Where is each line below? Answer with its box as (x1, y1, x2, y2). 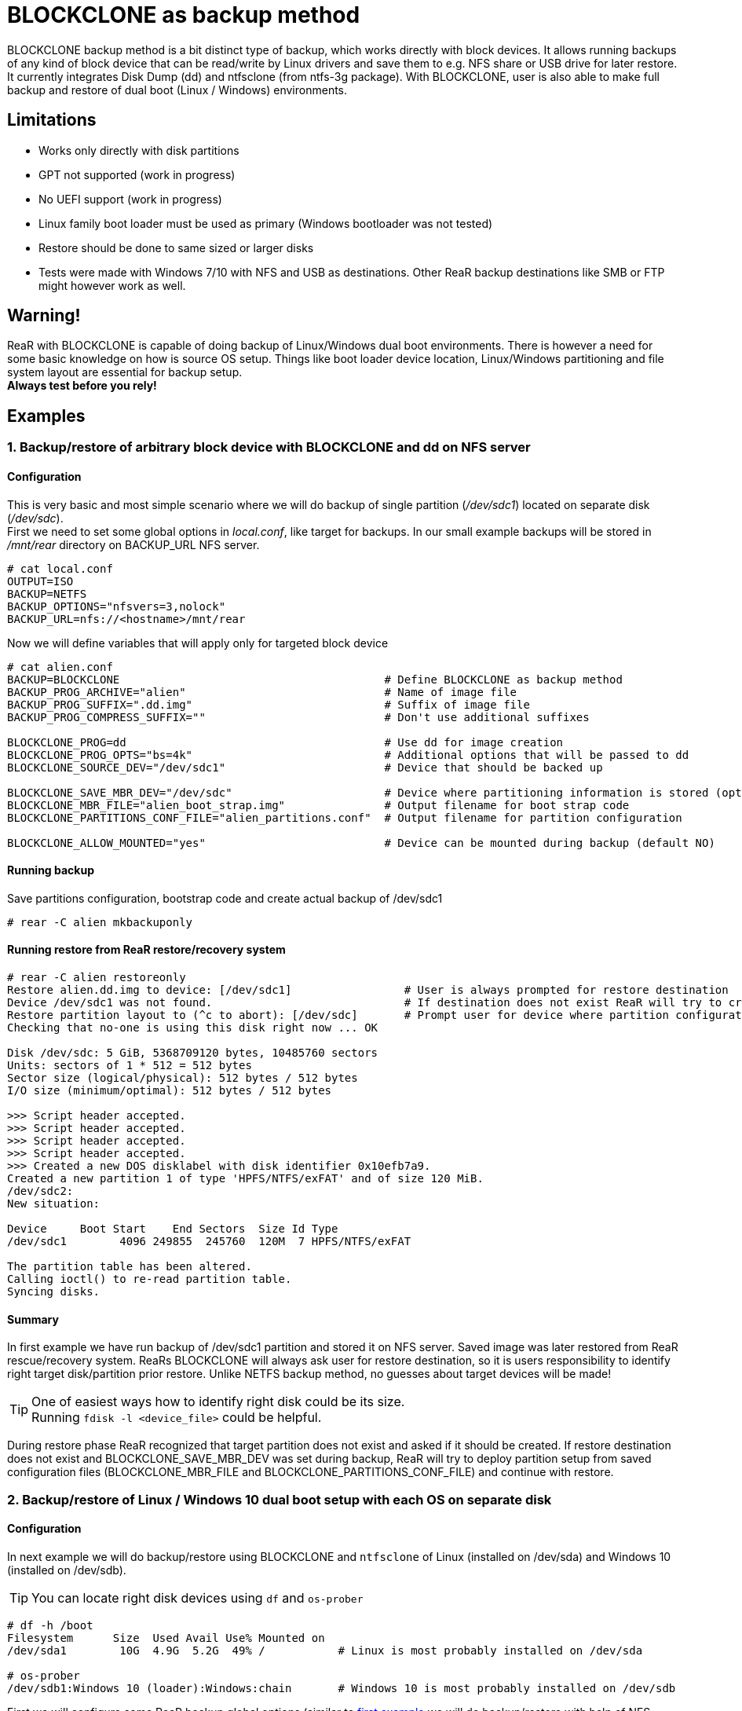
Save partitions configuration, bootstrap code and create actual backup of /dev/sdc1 (7, 891, 443, 905)
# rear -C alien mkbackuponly (7, 915, 193, 929)
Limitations (7, 110, 97, 130)
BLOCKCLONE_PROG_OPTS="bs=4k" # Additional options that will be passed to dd (7, 748, 689, 761)
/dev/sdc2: (7, 1184, 74, 1197)
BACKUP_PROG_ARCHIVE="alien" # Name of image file (7, 685, 517, 698)
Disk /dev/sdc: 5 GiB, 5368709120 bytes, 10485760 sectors (7, 1046, 378, 1059)
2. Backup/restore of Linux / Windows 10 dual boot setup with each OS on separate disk (7, 1491, 552, 1508)
